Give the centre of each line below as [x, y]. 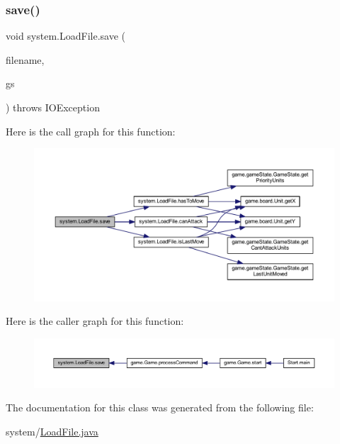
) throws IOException [53, 107]
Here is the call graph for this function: [91, 131]
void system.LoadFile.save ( [66, 36]
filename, [25, 59]
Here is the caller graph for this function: [95, 321]
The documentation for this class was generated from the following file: [160, 407]
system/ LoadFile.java [52, 431]
